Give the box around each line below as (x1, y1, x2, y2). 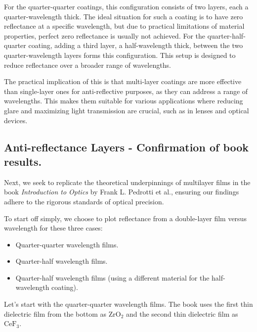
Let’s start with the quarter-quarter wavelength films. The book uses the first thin (4, 299, 253, 309)
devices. (4, 115, 28, 125)
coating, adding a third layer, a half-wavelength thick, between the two (28, 40, 243, 50)
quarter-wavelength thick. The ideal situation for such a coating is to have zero (4, 11, 243, 21)
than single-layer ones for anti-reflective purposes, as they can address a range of (4, 86, 248, 96)
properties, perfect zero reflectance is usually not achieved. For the (4, 30, 206, 41)
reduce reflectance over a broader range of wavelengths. (4, 59, 171, 70)
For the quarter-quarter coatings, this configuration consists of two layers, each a (4, 1, 249, 11)
